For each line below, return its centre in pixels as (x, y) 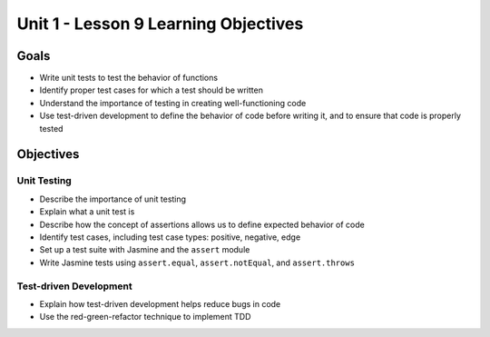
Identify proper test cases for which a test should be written (151, 90)
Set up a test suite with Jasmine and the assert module (145, 250)
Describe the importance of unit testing (113, 199)
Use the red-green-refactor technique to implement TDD (145, 317)
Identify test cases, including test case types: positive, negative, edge (170, 237)
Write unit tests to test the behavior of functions (128, 78)
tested (51, 128)
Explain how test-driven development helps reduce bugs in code (160, 303)
